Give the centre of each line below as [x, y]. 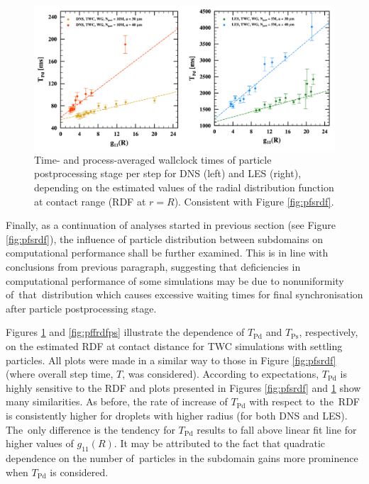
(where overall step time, [60, 374]
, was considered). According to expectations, [221, 374]
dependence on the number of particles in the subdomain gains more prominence [182, 457]
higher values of [40, 443]
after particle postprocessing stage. [81, 308]
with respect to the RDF [305, 401]
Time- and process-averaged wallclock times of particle [153, 159]
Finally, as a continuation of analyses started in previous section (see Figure [171, 225]
